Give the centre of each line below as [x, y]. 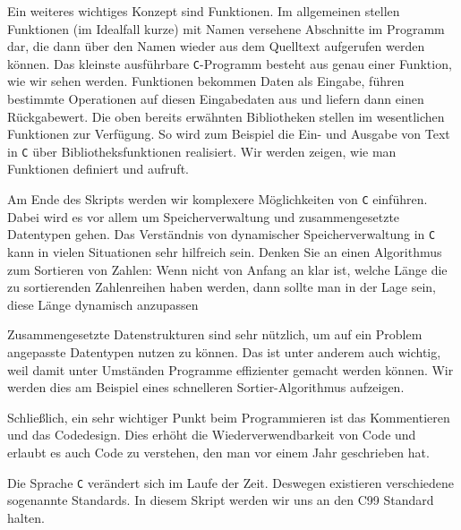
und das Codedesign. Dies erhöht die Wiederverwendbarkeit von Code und [212, 435]
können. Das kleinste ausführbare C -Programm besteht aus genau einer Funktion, [230, 63]
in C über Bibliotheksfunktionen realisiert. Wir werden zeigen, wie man [202, 151]
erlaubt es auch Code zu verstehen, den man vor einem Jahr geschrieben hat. [218, 452]
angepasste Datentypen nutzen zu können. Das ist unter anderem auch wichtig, [224, 351]
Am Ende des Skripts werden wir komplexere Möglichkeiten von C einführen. [218, 199]
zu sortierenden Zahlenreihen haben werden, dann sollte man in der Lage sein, [222, 287]
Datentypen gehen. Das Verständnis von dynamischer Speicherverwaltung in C [222, 234]
